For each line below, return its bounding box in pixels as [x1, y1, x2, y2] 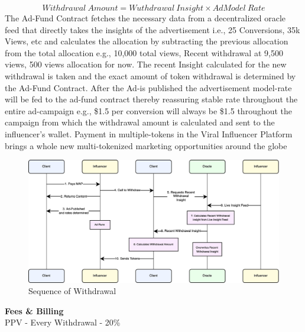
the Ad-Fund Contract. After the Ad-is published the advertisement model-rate [5, 81, 292, 94]
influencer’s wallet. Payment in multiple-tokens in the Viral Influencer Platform [5, 127, 293, 140]
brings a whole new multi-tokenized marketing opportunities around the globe [5, 139, 287, 152]
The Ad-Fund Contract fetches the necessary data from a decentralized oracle [5, 12, 286, 24]
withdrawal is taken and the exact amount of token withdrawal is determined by [5, 69, 296, 82]
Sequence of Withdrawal [28, 285, 116, 297]
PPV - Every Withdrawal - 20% [5, 316, 121, 328]
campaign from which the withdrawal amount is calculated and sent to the [5, 116, 275, 128]
